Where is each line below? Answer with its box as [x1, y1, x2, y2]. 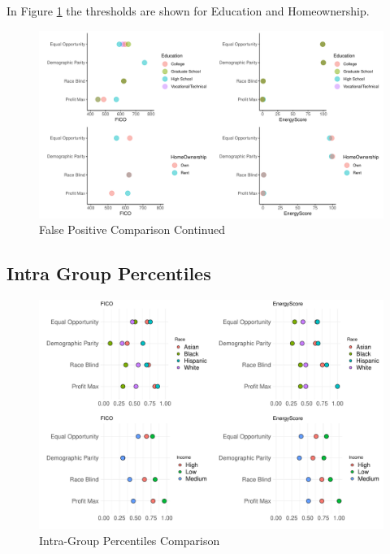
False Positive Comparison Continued [39, 221, 225, 238]
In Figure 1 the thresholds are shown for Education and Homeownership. [6, 2, 370, 19]
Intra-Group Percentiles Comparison [39, 532, 220, 549]
